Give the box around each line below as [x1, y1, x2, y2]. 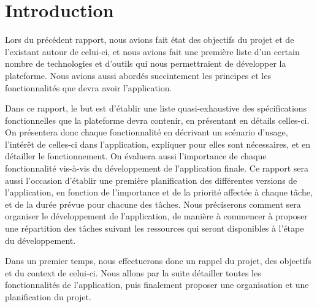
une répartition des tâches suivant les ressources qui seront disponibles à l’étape [5, 222, 304, 235]
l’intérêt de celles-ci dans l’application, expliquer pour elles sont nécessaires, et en [5, 137, 311, 150]
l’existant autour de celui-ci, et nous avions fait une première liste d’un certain [5, 45, 300, 58]
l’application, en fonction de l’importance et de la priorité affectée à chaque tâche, [5, 186, 313, 199]
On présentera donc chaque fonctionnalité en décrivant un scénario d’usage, [5, 126, 288, 138]
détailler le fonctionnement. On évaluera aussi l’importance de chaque [5, 150, 267, 162]
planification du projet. [5, 290, 91, 303]
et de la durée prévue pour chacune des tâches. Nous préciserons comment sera [5, 197, 301, 210]
